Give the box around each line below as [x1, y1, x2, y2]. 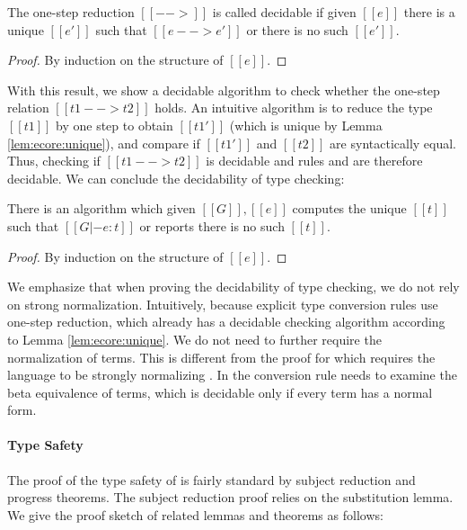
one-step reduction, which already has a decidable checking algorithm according [7, 312, 445, 331]
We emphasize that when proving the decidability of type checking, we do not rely [7, 277, 460, 296]
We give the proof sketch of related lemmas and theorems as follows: [7, 505, 383, 524]
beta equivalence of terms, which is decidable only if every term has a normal [7, 382, 433, 401]
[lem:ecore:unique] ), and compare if [7, 133, 200, 152]
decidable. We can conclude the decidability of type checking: [7, 168, 345, 187]
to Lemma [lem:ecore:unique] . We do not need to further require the [7, 329, 382, 348]
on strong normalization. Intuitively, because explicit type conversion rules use [7, 294, 438, 313]
